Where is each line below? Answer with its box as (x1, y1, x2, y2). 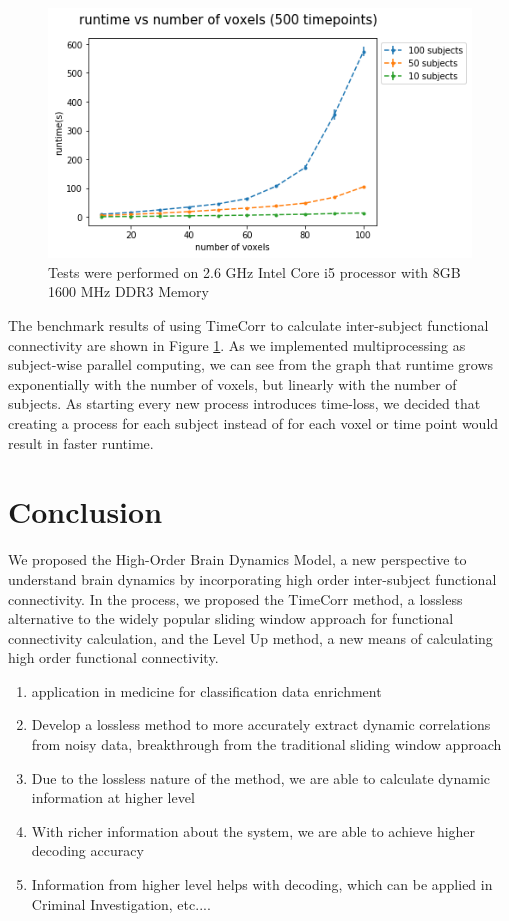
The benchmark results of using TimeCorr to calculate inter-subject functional (8, 315, 489, 336)
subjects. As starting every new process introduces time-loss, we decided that (8, 393, 481, 414)
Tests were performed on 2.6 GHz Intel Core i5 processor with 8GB (48, 261, 461, 282)
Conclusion (8, 491, 163, 532)
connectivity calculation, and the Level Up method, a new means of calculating (8, 627, 493, 648)
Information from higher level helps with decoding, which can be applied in (31, 874, 493, 895)
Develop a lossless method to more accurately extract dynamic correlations (31, 714, 491, 735)
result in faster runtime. (8, 432, 154, 453)
